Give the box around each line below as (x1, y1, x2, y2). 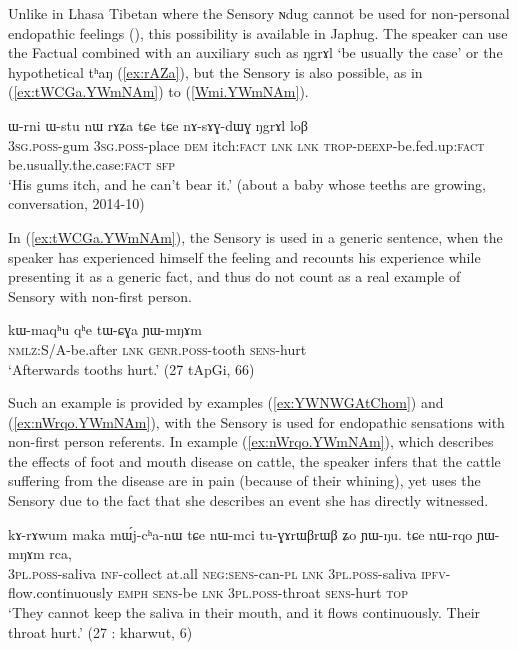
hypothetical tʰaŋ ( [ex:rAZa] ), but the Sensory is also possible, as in (8, 61, 423, 82)
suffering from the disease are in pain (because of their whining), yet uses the (8, 470, 481, 491)
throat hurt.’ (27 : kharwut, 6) (8, 621, 193, 642)
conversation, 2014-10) (8, 193, 145, 214)
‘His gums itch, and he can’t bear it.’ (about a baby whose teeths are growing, (8, 173, 486, 194)
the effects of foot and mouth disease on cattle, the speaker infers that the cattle (8, 450, 501, 471)
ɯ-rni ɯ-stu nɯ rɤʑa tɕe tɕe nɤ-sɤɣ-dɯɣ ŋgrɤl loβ (8, 114, 308, 135)
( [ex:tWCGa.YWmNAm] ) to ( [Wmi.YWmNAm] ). (8, 81, 309, 102)
